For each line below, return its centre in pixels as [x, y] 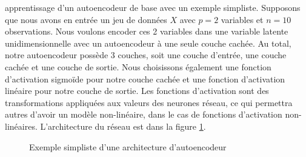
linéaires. [21, 126]
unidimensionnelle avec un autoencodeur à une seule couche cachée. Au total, [148, 43]
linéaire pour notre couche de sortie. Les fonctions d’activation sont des [137, 91]
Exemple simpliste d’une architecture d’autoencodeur [128, 146]
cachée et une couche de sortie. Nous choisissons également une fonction [138, 66]
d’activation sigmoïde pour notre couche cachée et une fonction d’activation [145, 78]
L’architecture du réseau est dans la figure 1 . [123, 126]
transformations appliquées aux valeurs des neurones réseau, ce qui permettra [149, 102]
